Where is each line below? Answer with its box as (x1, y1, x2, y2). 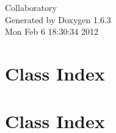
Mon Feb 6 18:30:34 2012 (5, 25, 99, 38)
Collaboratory (5, 1, 57, 13)
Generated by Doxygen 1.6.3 (5, 13, 111, 26)
